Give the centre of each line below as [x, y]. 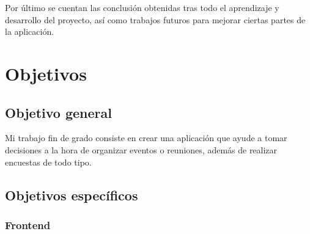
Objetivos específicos [72, 195]
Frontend [28, 225]
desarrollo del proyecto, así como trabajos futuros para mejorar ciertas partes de [155, 19]
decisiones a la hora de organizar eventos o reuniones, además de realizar [141, 149]
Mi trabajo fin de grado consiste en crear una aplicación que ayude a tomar [146, 138]
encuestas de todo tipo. [48, 162]
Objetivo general [58, 112]
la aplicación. [30, 31]
